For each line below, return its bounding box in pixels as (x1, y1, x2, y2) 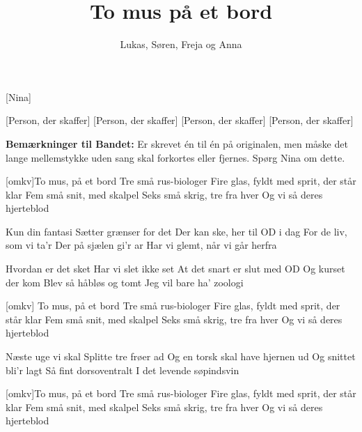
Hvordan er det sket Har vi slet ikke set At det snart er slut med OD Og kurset (6, 261, 345, 276)
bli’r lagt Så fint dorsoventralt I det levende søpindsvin (6, 362, 239, 377)
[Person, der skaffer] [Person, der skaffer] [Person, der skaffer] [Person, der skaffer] (6, 113, 354, 128)
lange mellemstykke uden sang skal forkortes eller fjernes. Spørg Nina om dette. (6, 150, 345, 164)
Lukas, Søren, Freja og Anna (120, 37, 242, 52)
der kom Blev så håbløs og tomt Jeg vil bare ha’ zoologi (6, 275, 244, 289)
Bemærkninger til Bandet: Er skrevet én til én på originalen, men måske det (6, 136, 348, 151)
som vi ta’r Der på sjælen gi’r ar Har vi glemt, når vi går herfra (6, 238, 277, 252)
